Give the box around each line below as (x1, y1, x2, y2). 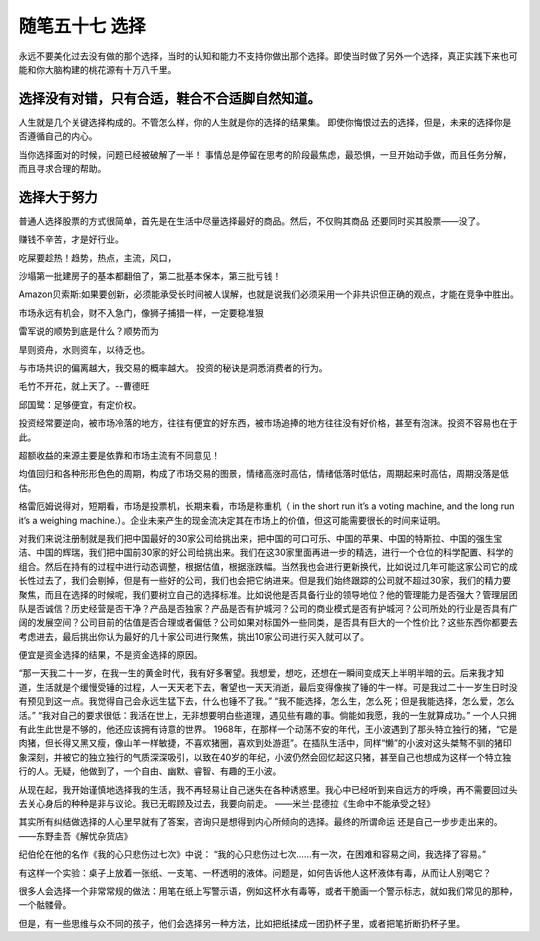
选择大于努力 (18, 188, 98, 205)
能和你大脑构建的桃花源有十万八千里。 (18, 63, 177, 75)
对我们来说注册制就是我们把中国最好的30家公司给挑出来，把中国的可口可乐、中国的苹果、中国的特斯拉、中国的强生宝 (18, 532, 503, 544)
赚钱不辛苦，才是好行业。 (18, 233, 124, 245)
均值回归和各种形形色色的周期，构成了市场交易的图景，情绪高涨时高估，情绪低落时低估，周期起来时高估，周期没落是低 (18, 468, 509, 480)
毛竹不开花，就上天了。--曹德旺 (18, 380, 150, 392)
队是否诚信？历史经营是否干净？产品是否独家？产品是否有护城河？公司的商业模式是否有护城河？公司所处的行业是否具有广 (18, 602, 518, 614)
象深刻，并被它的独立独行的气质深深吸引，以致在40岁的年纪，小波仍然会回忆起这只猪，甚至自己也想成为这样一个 (18, 751, 485, 763)
